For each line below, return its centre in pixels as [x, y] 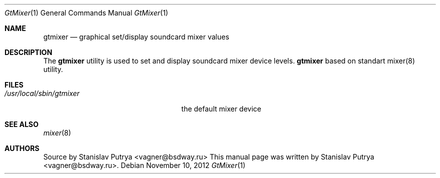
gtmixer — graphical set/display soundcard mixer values [136, 37]
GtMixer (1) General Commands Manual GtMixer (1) [87, 13]
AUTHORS [22, 148]
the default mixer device [221, 109]
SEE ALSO [22, 124]
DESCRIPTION [29, 52]
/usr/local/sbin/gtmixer [42, 93]
